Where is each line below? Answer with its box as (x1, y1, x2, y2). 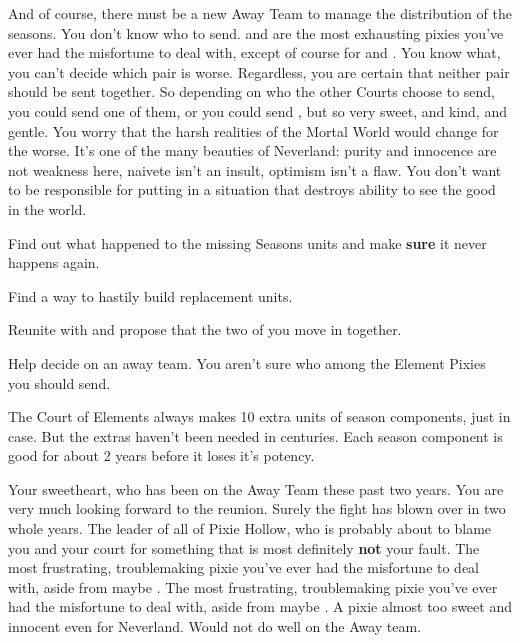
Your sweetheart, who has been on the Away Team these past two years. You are (8, 478, 504, 499)
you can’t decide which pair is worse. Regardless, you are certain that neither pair (8, 61, 510, 82)
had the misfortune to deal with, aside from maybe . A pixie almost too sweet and (8, 596, 512, 617)
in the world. (8, 198, 87, 219)
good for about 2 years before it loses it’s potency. (8, 445, 315, 466)
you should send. (8, 372, 111, 393)
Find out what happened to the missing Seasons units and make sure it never (8, 232, 487, 253)
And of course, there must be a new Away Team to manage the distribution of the (8, 3, 512, 23)
